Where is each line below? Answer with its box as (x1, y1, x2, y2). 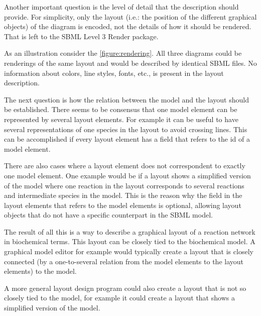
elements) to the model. (4, 266, 77, 276)
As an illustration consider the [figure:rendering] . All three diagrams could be (4, 48, 242, 58)
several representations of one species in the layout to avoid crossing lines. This (4, 124, 247, 134)
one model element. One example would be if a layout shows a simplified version (4, 170, 251, 180)
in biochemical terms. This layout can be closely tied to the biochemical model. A (4, 236, 255, 247)
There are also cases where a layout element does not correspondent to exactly (4, 160, 245, 171)
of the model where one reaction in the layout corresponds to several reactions (4, 180, 244, 190)
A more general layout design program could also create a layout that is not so (4, 282, 246, 293)
